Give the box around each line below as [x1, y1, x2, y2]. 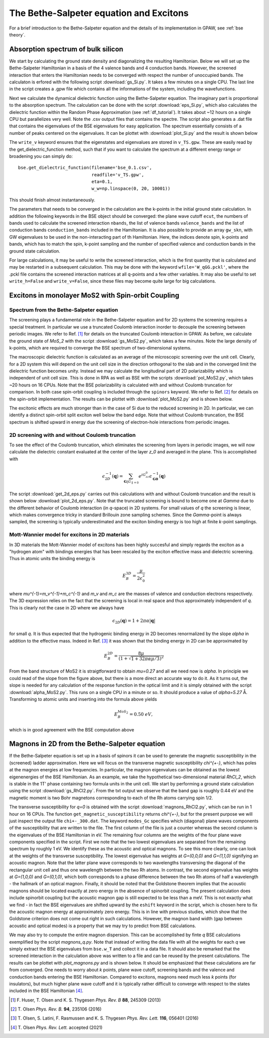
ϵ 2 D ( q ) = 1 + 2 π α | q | [112, 618, 156, 625]
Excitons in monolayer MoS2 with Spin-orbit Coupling [9, 291, 179, 300]
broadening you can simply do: [9, 153, 73, 159]
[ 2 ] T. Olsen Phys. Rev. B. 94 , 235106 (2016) [10, 1006, 102, 1012]
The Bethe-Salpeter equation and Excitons [9, 7, 189, 18]
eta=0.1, [91, 179, 113, 185]
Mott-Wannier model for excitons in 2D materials [9, 531, 130, 538]
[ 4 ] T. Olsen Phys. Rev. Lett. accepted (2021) [10, 1024, 103, 1031]
